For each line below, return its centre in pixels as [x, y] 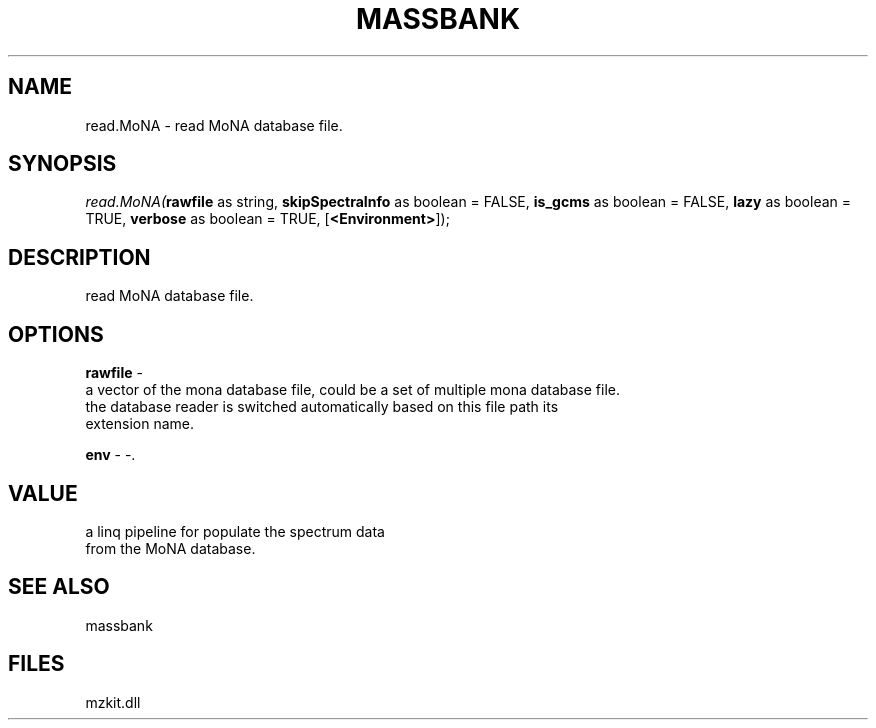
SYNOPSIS [62, 164]
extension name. [140, 424]
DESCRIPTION [79, 257]
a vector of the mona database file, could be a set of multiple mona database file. [352, 390]
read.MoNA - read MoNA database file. [214, 125]
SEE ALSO [59, 587]
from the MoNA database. [170, 548]
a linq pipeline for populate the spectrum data [235, 531]
